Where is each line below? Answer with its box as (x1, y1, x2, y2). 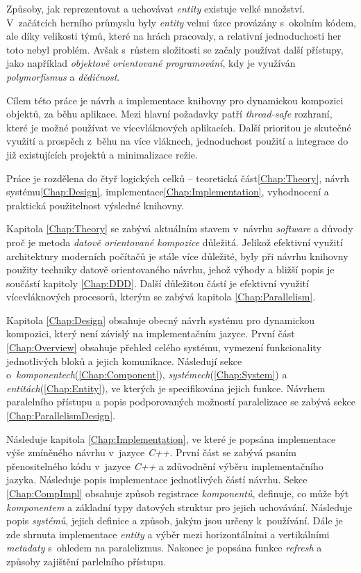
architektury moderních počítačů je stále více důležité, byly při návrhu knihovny (6, 248, 349, 263)
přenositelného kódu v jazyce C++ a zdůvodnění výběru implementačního (6, 458, 324, 473)
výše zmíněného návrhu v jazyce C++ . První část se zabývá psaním (6, 445, 296, 460)
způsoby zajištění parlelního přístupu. (6, 554, 166, 568)
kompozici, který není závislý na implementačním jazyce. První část (6, 326, 295, 341)
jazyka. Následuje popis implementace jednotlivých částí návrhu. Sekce (6, 472, 308, 487)
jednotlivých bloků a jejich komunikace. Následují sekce (6, 353, 242, 368)
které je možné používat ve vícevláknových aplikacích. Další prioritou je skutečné (6, 120, 351, 134)
